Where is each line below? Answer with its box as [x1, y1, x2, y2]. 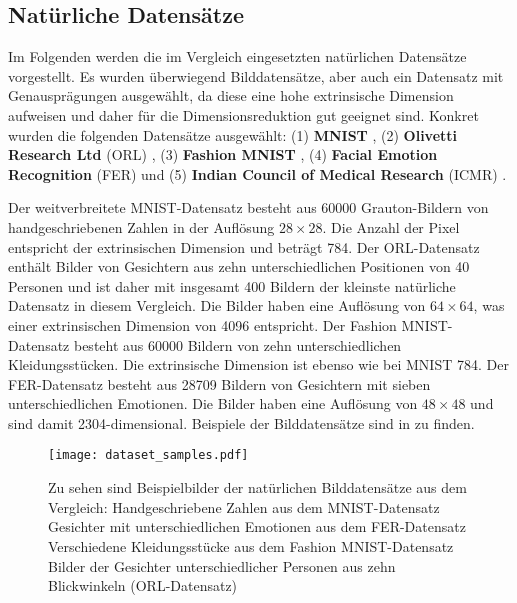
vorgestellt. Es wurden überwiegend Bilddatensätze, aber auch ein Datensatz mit [8, 65, 504, 86]
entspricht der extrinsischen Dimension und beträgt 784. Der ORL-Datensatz [8, 236, 480, 257]
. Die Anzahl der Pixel [322, 216, 460, 237]
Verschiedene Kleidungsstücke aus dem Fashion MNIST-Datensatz [48, 535, 454, 556]
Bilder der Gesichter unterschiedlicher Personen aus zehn [48, 555, 396, 576]
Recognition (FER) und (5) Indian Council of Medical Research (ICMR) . [8, 163, 507, 184]
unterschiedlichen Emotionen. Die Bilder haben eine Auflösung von [8, 393, 418, 414]
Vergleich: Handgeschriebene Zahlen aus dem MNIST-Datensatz [48, 496, 440, 517]
